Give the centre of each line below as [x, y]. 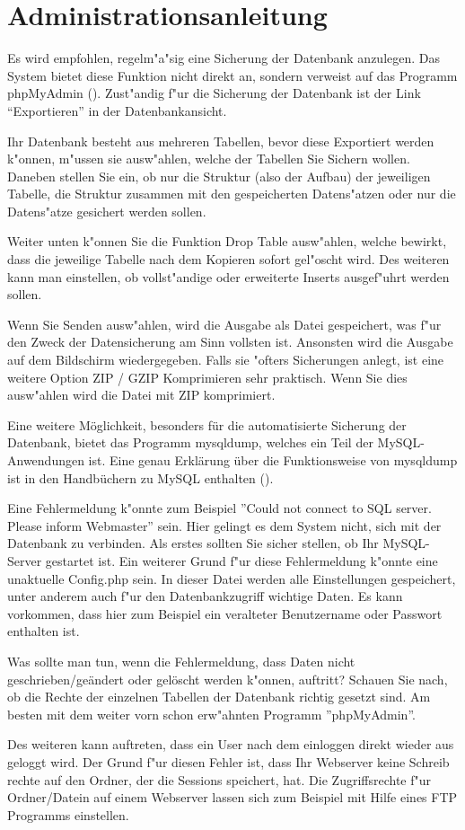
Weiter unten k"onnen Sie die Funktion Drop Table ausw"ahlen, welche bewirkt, [227, 241]
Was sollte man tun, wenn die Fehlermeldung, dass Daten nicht [181, 661]
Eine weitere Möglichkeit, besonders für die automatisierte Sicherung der [207, 424]
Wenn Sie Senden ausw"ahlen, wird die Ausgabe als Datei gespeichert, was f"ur [224, 324]
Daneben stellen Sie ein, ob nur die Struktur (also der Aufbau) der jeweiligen [219, 176]
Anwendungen [46, 460]
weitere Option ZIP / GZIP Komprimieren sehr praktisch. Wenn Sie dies [207, 377]
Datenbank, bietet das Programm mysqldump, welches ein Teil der [190, 442]
